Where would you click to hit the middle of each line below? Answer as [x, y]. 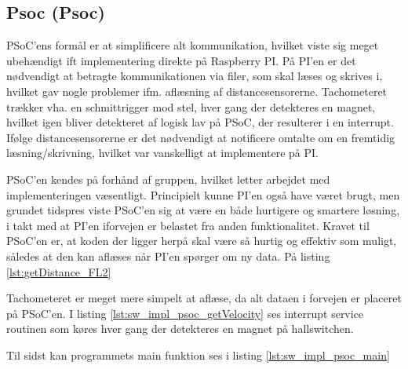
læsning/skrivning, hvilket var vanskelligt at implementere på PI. [163, 153]
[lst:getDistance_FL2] [59, 271]
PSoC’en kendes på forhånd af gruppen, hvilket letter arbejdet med [168, 179]
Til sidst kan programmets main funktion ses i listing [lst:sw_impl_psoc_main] [198, 354]
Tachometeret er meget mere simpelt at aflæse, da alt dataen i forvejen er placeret [204, 298]
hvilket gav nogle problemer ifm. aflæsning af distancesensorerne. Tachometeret [197, 91]
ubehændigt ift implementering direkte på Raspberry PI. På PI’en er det [181, 60]
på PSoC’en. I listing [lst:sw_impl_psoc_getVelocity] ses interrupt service [185, 313]
